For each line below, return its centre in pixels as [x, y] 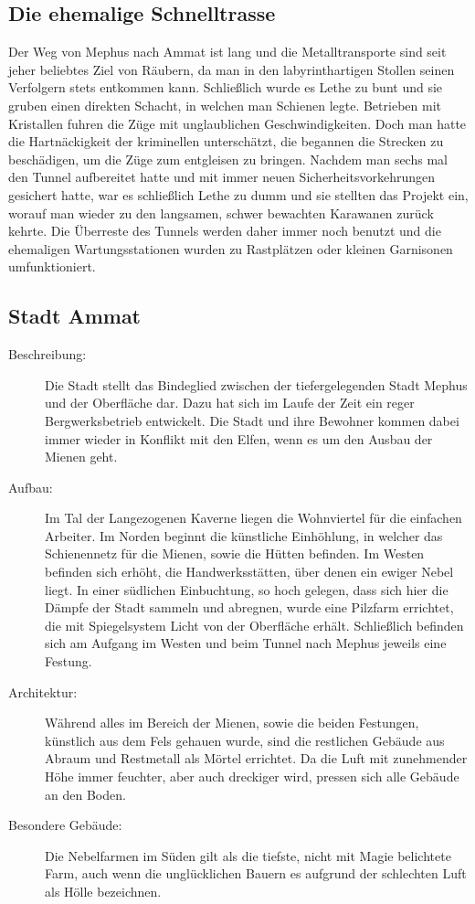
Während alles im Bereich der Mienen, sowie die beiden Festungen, [232, 723]
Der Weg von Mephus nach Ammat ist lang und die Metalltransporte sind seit [227, 52]
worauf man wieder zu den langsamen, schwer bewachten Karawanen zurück [221, 213]
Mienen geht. [81, 457]
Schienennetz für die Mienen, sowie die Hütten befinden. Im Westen [235, 553]
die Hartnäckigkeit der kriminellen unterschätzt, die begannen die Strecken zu [226, 141]
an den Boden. [85, 794]
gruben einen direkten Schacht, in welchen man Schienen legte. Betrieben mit [225, 105]
